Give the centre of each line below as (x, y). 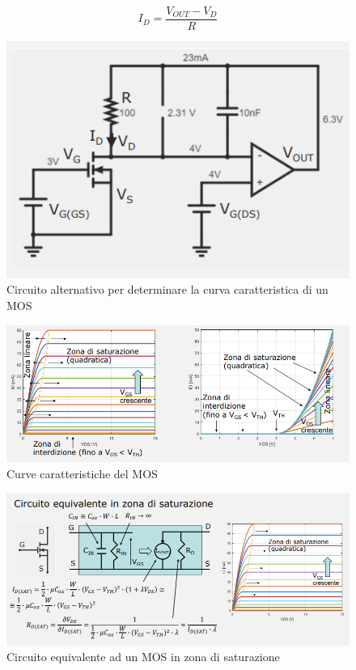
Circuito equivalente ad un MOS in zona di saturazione (143, 657)
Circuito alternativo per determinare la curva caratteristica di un (167, 289)
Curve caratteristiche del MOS (82, 473)
